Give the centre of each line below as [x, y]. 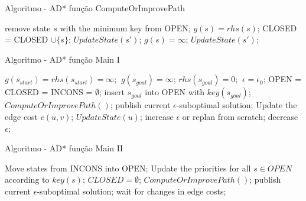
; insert [112, 92]
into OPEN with [175, 92]
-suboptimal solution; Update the [237, 105]
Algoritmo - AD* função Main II [64, 148]
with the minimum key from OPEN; [125, 27]
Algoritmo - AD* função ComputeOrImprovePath [95, 8]
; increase [157, 116]
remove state [28, 27]
